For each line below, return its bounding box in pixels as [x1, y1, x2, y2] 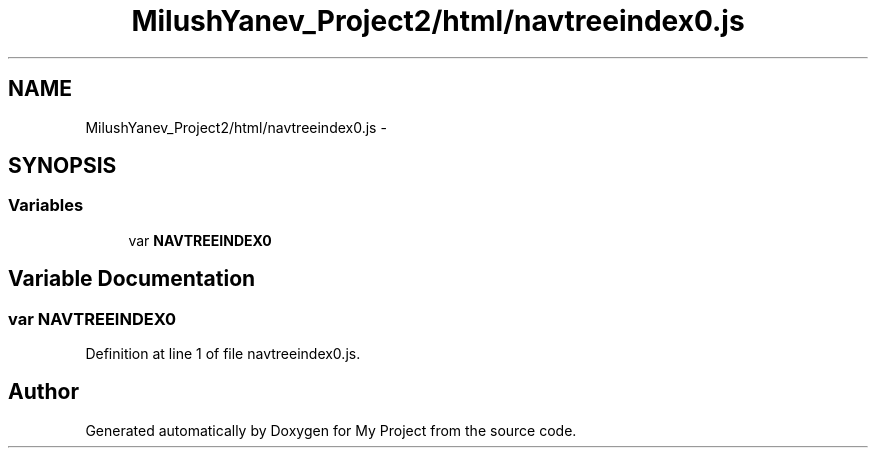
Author [8, 379, 79, 405]
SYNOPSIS [8, 153, 117, 179]
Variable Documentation [8, 266, 256, 292]
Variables [8, 195, 84, 216]
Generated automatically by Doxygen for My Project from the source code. [85, 421, 577, 439]
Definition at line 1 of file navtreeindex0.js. [85, 345, 361, 363]
